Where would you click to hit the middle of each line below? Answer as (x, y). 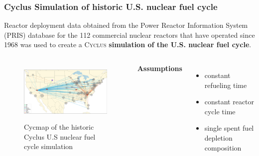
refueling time (226, 85)
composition (223, 147)
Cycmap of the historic (59, 126)
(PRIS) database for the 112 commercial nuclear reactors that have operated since (129, 35)
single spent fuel (229, 128)
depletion (218, 137)
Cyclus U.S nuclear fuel (60, 136)
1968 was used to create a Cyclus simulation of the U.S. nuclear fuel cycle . (128, 44)
